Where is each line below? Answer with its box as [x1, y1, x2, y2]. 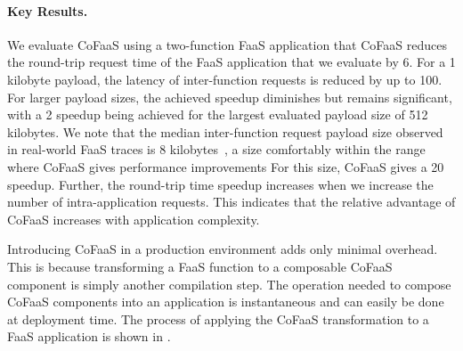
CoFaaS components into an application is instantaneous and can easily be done [7, 292, 444, 311]
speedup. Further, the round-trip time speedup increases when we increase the [7, 175, 434, 193]
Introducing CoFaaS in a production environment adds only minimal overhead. [7, 240, 438, 258]
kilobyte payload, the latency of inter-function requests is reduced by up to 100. [7, 69, 443, 88]
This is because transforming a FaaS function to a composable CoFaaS [7, 257, 393, 275]
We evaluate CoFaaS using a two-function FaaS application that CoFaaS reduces [7, 35, 447, 53]
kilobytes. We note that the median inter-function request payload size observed [7, 122, 443, 141]
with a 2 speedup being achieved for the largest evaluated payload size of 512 [7, 105, 428, 124]
